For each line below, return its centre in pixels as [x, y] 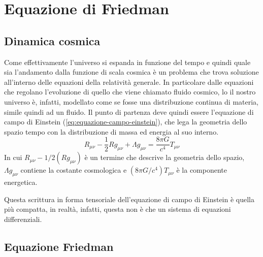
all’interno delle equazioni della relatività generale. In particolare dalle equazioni [129, 82]
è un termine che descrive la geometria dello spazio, [165, 157]
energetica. [21, 182]
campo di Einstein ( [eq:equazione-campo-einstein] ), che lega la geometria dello [126, 122]
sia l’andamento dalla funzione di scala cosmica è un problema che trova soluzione [131, 72]
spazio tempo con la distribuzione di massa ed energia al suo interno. [111, 131]
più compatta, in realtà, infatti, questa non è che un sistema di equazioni [118, 209]
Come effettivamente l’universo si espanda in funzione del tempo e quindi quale [127, 62]
